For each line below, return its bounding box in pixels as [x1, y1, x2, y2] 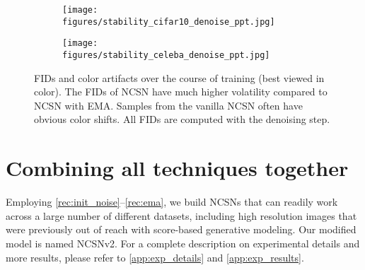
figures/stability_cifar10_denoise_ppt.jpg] [62, 16, 275, 27]
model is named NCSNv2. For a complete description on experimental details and [6, 235, 360, 250]
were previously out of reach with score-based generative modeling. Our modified [6, 222, 357, 237]
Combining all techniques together [6, 153, 349, 182]
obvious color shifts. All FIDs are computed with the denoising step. [34, 112, 330, 127]
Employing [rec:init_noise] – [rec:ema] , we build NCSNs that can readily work [6, 194, 338, 209]
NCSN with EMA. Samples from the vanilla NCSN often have [34, 98, 303, 112]
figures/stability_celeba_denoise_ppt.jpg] [62, 49, 270, 60]
